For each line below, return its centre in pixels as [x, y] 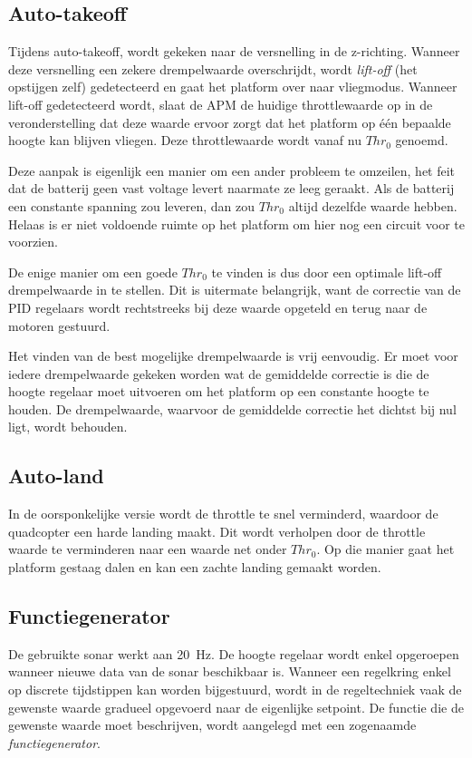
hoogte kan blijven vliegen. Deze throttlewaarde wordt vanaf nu [185, 140]
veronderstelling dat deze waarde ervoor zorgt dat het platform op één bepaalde [230, 122]
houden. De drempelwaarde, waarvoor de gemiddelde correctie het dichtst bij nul [232, 408]
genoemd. [422, 140]
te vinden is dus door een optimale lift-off [327, 272]
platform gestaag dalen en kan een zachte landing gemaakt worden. [195, 567]
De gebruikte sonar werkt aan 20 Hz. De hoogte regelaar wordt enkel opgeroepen [234, 653]
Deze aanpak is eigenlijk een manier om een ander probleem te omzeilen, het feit [232, 170]
